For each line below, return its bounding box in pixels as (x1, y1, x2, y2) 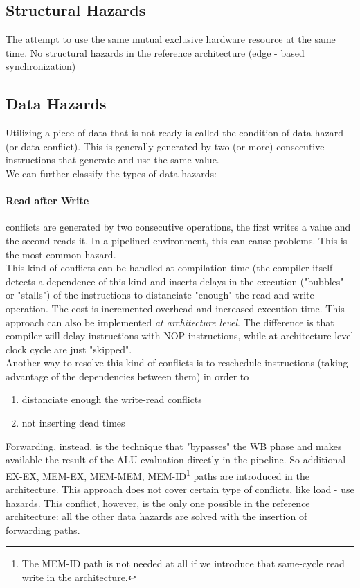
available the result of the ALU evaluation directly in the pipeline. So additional (6, 452, 346, 467)
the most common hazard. (6, 247, 116, 261)
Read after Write (6, 193, 89, 208)
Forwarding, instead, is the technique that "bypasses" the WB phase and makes (6, 438, 342, 453)
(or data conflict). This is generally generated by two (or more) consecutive (6, 139, 325, 153)
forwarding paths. (6, 522, 80, 537)
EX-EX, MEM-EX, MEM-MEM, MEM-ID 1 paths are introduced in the (6, 466, 309, 483)
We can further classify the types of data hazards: (6, 166, 217, 180)
